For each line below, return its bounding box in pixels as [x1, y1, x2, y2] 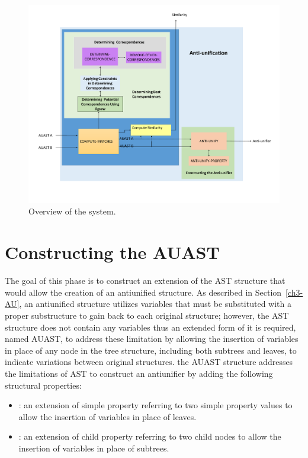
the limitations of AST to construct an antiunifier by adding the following [5, 367, 273, 379]
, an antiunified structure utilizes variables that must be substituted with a [19, 297, 291, 310]
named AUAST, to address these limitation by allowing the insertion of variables [5, 332, 299, 345]
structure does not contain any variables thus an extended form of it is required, [5, 321, 296, 333]
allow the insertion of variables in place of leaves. [18, 410, 197, 422]
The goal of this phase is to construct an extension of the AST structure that [5, 274, 285, 287]
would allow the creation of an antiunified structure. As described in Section [5, 286, 282, 298]
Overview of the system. [28, 205, 116, 217]
